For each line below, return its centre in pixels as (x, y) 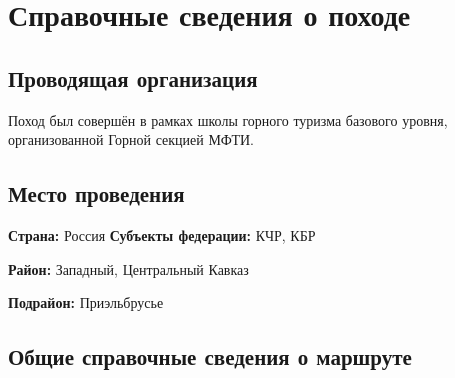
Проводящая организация (133, 77)
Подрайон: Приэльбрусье (86, 302)
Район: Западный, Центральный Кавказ (128, 268)
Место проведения (96, 193)
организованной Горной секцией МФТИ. (131, 139)
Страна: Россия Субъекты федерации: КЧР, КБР (162, 234)
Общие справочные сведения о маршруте (210, 356)
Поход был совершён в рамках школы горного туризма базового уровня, (228, 119)
